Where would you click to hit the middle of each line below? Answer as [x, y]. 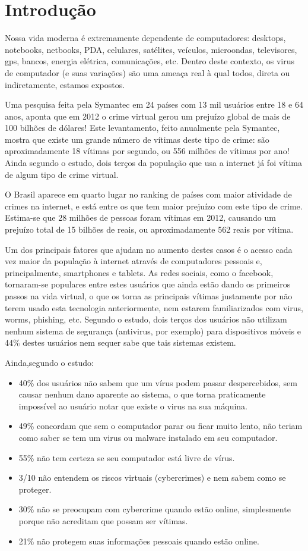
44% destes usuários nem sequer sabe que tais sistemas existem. [120, 342]
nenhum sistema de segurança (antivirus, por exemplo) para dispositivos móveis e [153, 331]
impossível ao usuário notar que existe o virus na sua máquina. [133, 406]
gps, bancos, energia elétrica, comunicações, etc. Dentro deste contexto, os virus [150, 61]
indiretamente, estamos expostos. [65, 84]
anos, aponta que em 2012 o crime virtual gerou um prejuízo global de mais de [148, 116]
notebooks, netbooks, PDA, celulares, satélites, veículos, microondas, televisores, [151, 49]
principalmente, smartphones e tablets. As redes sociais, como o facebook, [139, 272]
